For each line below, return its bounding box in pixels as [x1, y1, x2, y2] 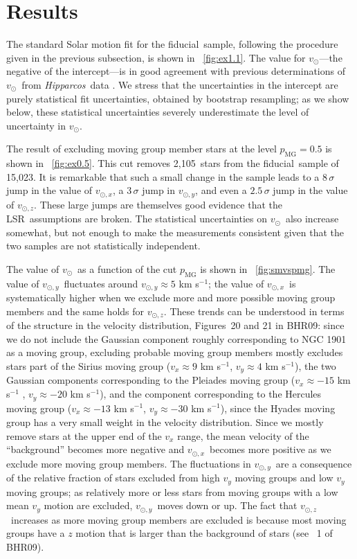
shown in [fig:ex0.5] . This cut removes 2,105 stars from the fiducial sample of [6, 156, 339, 170]
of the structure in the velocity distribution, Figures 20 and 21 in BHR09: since [6, 318, 345, 332]
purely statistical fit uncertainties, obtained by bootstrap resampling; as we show [6, 91, 349, 105]
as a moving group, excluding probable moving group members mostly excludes [6, 345, 343, 360]
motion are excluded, [44, 498, 133, 513]
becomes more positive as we [210, 442, 331, 456]
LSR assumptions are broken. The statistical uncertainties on [6, 211, 268, 226]
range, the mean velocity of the [177, 428, 309, 443]
